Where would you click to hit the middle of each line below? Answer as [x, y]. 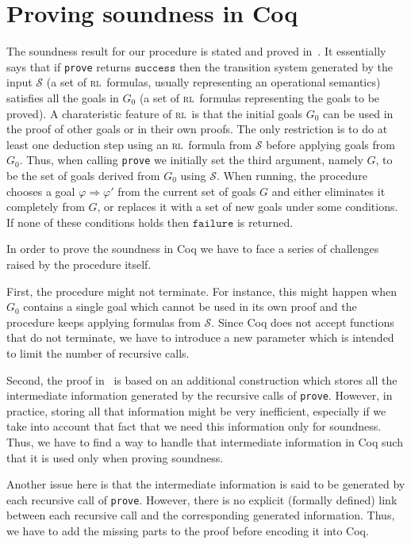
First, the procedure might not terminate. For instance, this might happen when [202, 291]
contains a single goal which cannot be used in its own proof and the [190, 306]
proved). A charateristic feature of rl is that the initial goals [154, 113]
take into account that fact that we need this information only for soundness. [194, 426]
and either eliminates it [328, 191]
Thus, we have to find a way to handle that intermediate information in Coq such [205, 441]
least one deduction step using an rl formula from [129, 144]
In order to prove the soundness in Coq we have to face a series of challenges [193, 249]
